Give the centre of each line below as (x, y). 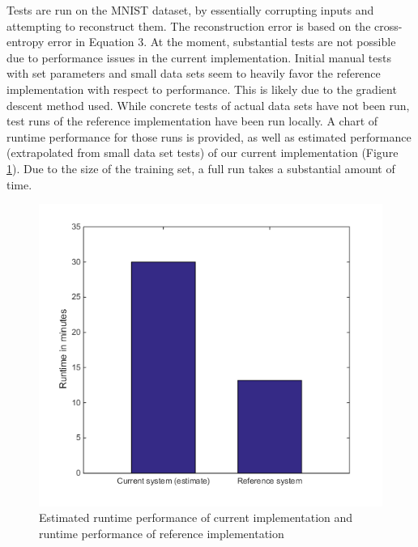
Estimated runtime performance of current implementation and (196, 517)
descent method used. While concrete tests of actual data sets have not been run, (208, 105)
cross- (388, 25)
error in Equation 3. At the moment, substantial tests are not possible (222, 42)
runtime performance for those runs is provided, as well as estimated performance (209, 136)
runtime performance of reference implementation (162, 533)
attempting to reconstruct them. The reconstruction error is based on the (189, 25)
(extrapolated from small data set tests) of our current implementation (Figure (203, 153)
